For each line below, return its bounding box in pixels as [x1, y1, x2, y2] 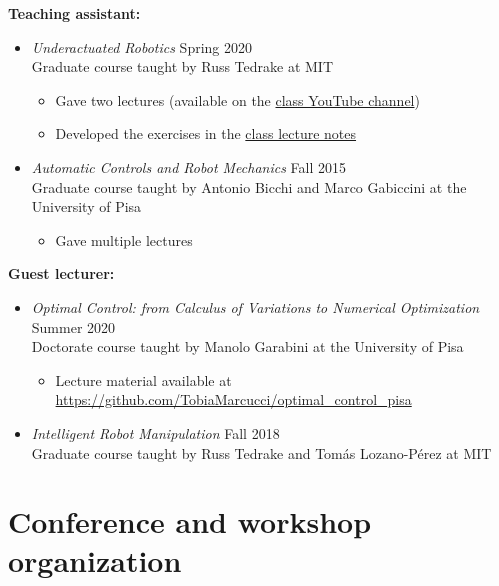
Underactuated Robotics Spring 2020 [31, 36, 253, 57]
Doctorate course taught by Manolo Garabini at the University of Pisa [31, 336, 464, 357]
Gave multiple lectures [55, 229, 193, 250]
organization [8, 540, 182, 581]
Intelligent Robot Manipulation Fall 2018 [31, 422, 280, 443]
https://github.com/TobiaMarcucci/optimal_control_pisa [55, 389, 412, 410]
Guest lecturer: [8, 263, 115, 284]
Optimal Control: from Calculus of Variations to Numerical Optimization [31, 296, 480, 317]
